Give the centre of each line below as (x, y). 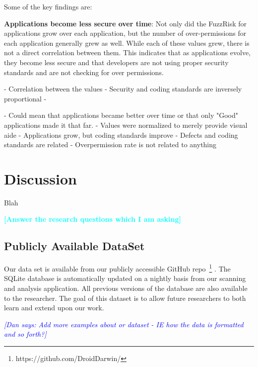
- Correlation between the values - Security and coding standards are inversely (123, 89)
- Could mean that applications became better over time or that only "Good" (121, 115)
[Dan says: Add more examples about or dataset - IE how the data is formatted (124, 324)
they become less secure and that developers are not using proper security (116, 62)
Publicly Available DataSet (74, 246)
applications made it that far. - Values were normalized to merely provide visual (126, 125)
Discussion (40, 178)
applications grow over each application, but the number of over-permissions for (125, 33)
